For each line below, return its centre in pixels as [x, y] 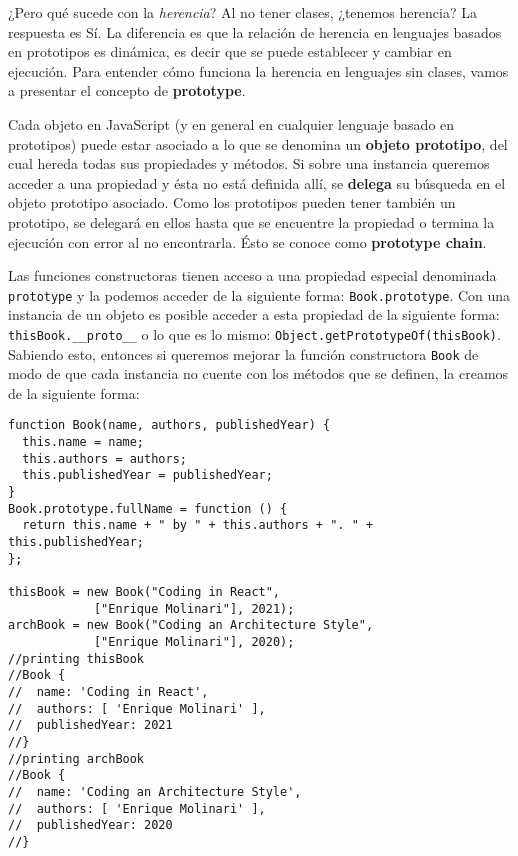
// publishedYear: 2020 [90, 825]
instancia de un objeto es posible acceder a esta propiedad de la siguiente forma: [254, 314]
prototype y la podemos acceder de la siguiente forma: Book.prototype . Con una [259, 294]
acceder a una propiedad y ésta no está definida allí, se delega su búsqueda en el [257, 182]
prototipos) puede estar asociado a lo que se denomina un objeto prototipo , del [258, 143]
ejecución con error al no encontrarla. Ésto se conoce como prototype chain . [247, 241]
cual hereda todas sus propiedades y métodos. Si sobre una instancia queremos [249, 163]
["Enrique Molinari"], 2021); [194, 608]
